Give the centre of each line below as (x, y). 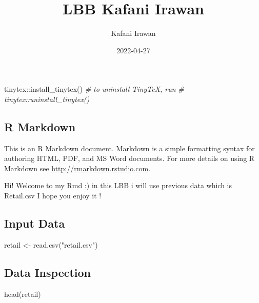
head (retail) (23, 294)
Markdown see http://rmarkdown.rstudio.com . (77, 168)
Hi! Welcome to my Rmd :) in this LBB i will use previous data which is (118, 185)
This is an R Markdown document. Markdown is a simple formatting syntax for (129, 148)
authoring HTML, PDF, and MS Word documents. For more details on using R (129, 158)
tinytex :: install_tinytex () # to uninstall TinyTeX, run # (94, 89)
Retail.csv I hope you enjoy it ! (53, 196)
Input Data (35, 223)
